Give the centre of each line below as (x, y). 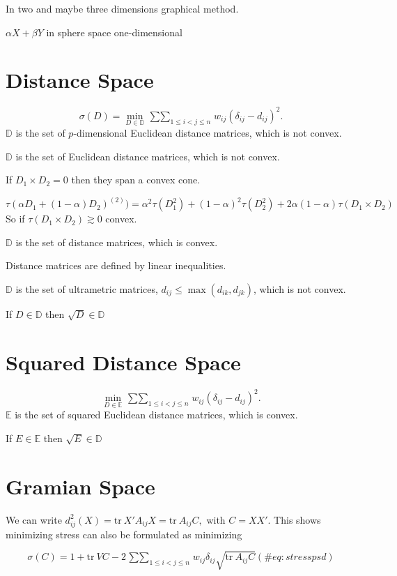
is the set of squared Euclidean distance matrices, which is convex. (156, 415)
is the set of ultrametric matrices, (87, 289)
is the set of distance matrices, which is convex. (117, 242)
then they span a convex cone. (136, 180)
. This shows (294, 519)
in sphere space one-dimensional (114, 32)
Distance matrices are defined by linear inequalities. (116, 265)
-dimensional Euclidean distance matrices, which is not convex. (208, 133)
